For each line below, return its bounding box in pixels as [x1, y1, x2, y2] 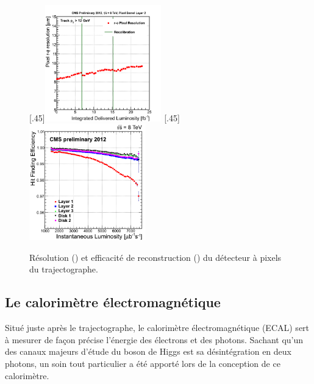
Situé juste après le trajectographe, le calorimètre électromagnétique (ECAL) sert [5, 321, 310, 334]
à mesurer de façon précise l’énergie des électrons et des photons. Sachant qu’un [5, 333, 304, 346]
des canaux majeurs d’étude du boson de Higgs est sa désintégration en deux [5, 345, 291, 358]
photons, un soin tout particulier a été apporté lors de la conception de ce [5, 357, 280, 369]
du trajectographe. [29, 263, 98, 276]
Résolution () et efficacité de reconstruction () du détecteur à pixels [29, 251, 282, 263]
